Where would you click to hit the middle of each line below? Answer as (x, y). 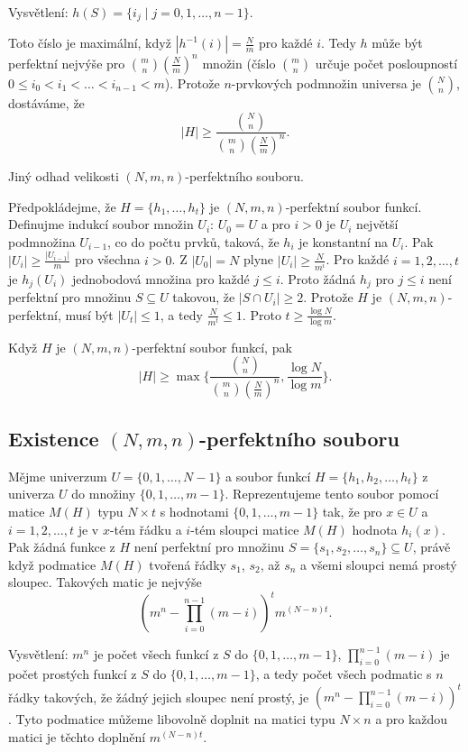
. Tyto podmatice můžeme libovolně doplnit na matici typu (172, 719)
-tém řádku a (146, 529)
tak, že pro (352, 511)
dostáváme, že (46, 102)
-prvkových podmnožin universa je (326, 83)
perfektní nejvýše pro (67, 63)
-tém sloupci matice (245, 529)
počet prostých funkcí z (73, 674)
